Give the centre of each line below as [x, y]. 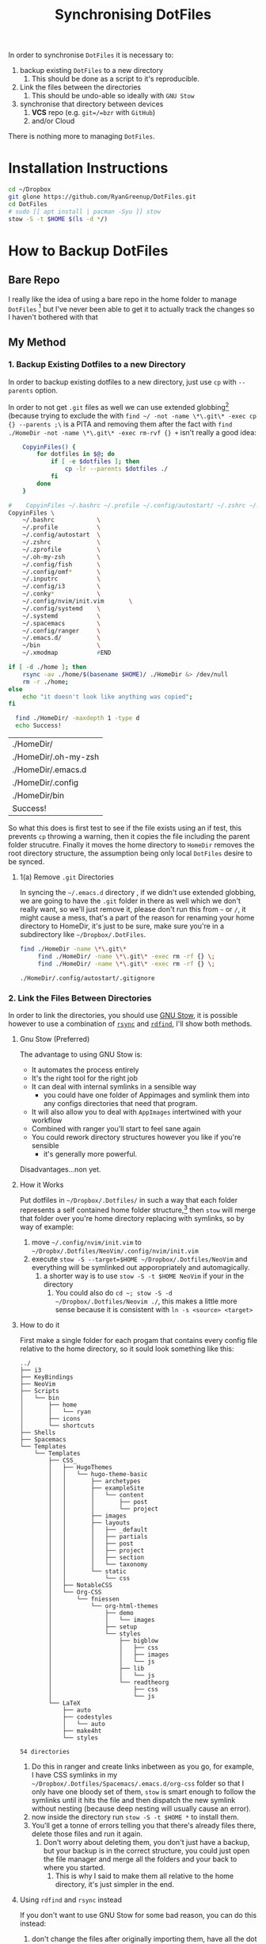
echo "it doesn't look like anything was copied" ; [108, 696]
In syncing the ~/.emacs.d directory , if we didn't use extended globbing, [138, 892]
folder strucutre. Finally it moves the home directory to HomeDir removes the [131, 845]
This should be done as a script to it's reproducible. [116, 79]
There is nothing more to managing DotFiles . [82, 136]
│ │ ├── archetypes [95, 1481]
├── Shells [38, 1433]
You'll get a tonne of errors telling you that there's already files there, [144, 1825]
